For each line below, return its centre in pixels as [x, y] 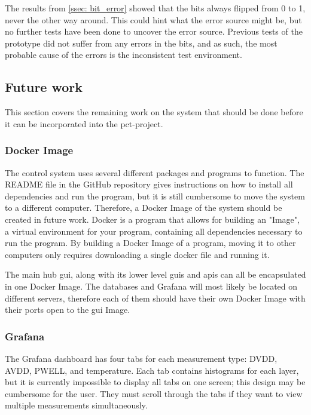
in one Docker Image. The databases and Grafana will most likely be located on [151, 286]
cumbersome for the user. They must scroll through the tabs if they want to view [154, 393]
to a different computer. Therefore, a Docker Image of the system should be [144, 207]
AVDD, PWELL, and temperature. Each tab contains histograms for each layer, [152, 370]
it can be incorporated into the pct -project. [84, 123]
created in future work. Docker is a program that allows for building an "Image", [152, 219]
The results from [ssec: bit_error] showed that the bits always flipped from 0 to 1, [155, 8]
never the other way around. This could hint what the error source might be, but [153, 19]
